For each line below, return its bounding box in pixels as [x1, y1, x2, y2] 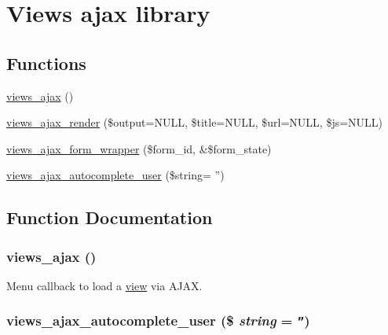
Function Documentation [6, 205, 213, 230]
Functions [6, 50, 86, 75]
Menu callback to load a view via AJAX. [6, 277, 203, 293]
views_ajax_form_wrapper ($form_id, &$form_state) [6, 140, 272, 156]
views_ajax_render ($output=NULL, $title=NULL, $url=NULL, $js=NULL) [6, 114, 383, 131]
